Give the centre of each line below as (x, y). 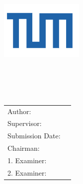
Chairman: (24, 148)
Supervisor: (25, 123)
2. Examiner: (27, 172)
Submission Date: (34, 136)
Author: (19, 111)
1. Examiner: (27, 160)
